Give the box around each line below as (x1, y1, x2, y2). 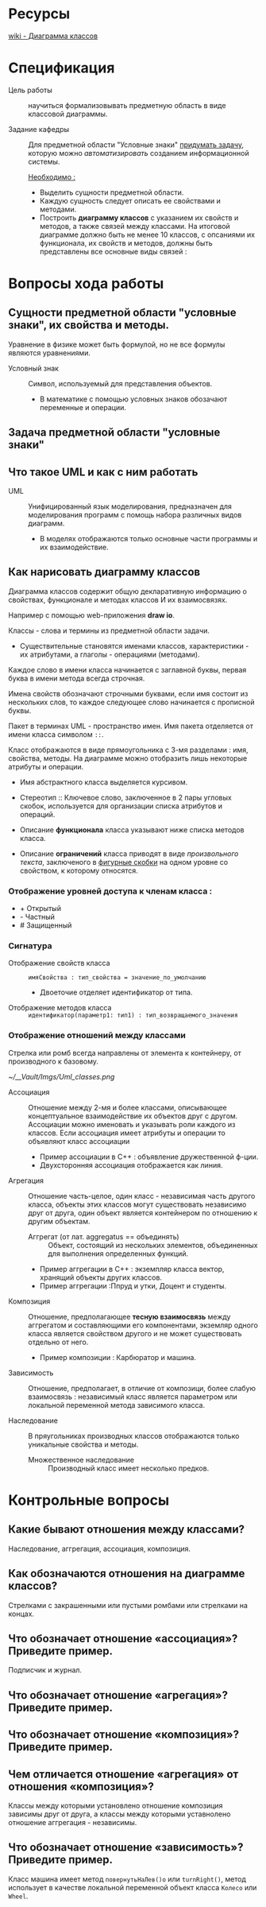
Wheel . (8, 1891, 29, 1901)
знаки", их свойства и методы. (8, 319, 169, 332)
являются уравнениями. (8, 347, 91, 358)
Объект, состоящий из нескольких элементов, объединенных (48, 1240, 258, 1250)
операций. (19, 809, 56, 819)
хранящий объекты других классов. (39, 1273, 163, 1282)
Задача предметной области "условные (8, 426, 221, 440)
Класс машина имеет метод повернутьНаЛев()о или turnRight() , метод (8, 1874, 246, 1884)
